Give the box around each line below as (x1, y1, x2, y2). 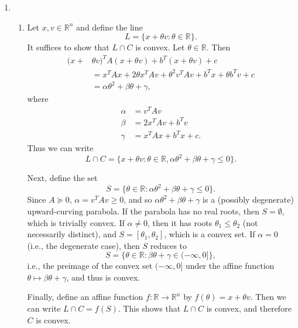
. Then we (250, 291, 286, 303)
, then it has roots (148, 216, 213, 228)
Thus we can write (27, 142, 94, 154)
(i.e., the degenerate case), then (27, 239, 140, 251)
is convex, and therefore (206, 302, 292, 315)
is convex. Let (135, 41, 185, 53)
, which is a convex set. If (164, 228, 255, 240)
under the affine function (186, 259, 275, 272)
